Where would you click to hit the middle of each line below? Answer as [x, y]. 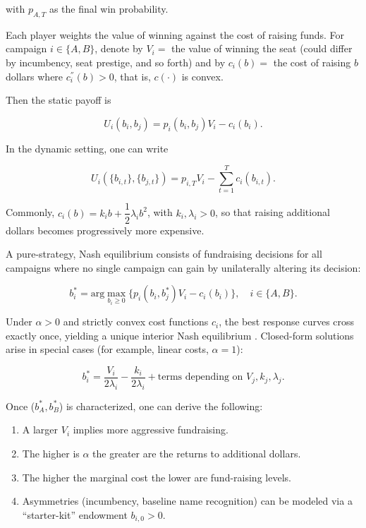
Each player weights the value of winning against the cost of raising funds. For [175, 34]
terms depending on [200, 377]
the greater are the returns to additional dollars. [197, 454]
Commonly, [30, 212]
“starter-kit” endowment [75, 514]
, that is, [132, 76]
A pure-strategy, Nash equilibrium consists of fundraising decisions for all [164, 254]
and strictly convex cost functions [136, 322]
